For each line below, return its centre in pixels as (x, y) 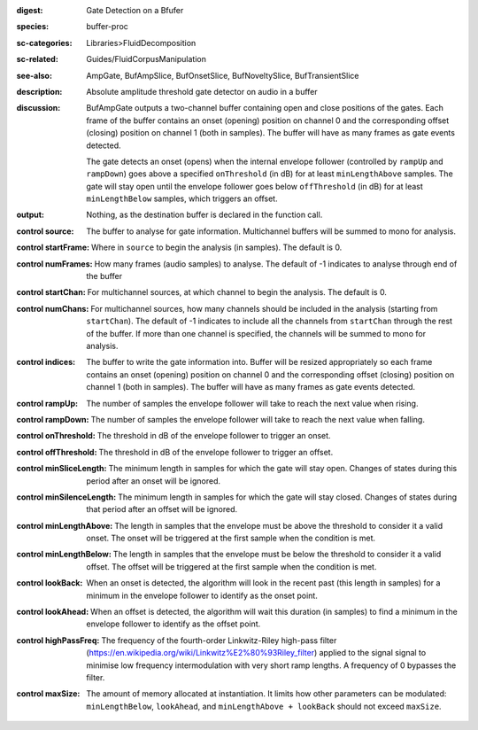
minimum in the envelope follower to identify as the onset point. (202, 595)
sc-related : (38, 59)
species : (32, 27)
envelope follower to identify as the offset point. (173, 624)
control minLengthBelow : (64, 555)
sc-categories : (44, 43)
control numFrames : (54, 264)
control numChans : (53, 308)
